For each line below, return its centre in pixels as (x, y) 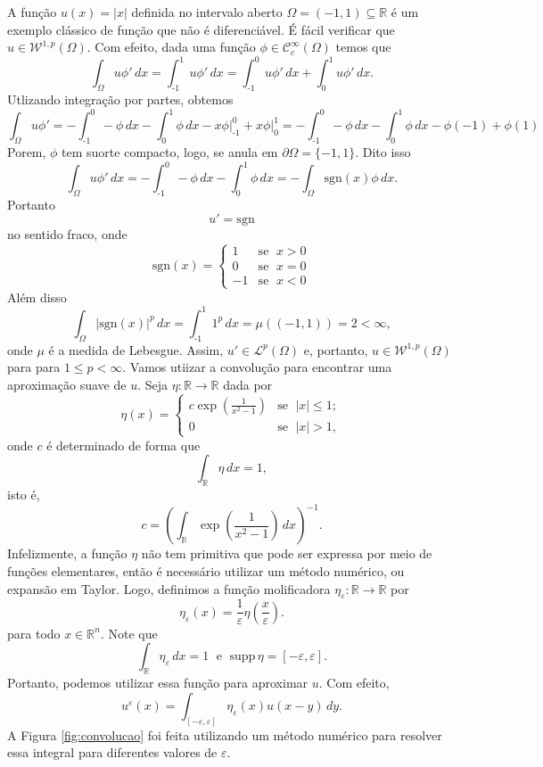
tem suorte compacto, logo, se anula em (170, 151)
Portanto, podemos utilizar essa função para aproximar (158, 683)
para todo (34, 633)
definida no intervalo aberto (207, 12)
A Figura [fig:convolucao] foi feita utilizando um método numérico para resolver (225, 734)
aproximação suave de (67, 384)
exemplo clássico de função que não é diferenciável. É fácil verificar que (201, 29)
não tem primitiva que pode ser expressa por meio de (287, 553)
